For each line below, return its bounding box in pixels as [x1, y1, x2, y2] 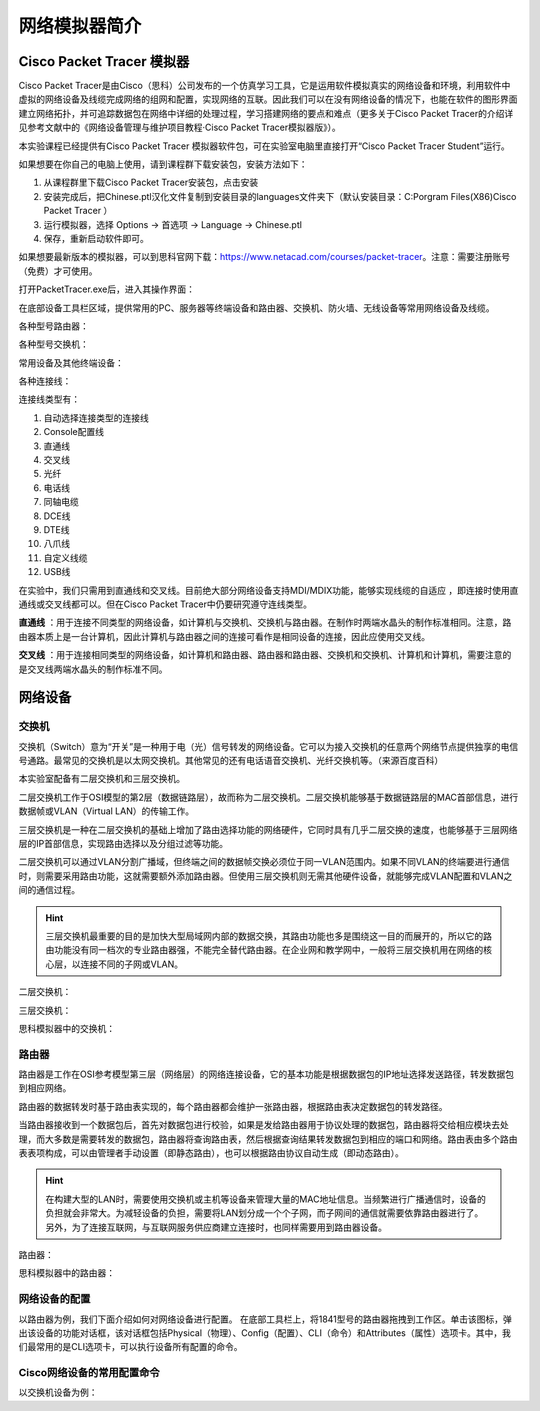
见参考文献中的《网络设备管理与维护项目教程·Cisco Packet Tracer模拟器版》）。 [18, 121, 342, 134]
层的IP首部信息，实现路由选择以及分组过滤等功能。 [18, 838, 229, 850]
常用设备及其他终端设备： [18, 356, 124, 369]
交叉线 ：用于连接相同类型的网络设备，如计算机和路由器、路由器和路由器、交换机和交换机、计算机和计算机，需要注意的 [18, 649, 512, 661]
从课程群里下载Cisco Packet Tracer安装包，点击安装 [43, 176, 259, 189]
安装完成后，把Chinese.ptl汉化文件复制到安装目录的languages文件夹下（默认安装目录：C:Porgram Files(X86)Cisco [43, 190, 517, 202]
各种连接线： [18, 375, 72, 387]
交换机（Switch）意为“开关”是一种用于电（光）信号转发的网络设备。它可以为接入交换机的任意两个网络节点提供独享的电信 [18, 740, 519, 752]
